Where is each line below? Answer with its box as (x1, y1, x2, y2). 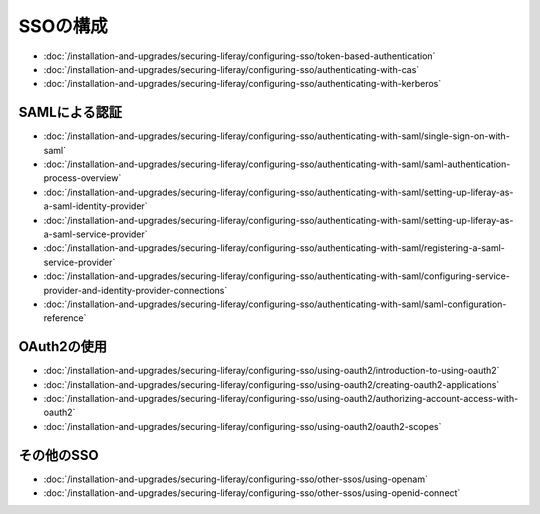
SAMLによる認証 (18, 104, 122, 121)
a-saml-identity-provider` (43, 200, 149, 212)
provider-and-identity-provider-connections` (43, 284, 228, 296)
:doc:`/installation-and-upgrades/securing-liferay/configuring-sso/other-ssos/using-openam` (43, 473, 429, 485)
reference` (43, 312, 87, 324)
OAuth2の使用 (18, 338, 108, 355)
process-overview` (43, 172, 122, 184)
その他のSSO (18, 446, 99, 464)
